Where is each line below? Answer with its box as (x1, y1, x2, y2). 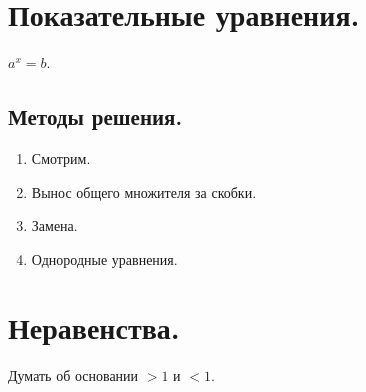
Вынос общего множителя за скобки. (31, 181, 257, 202)
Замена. (31, 215, 78, 236)
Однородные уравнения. (31, 248, 178, 269)
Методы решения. (8, 101, 183, 132)
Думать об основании (8, 365, 139, 386)
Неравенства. (8, 307, 180, 348)
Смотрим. (31, 147, 91, 168)
